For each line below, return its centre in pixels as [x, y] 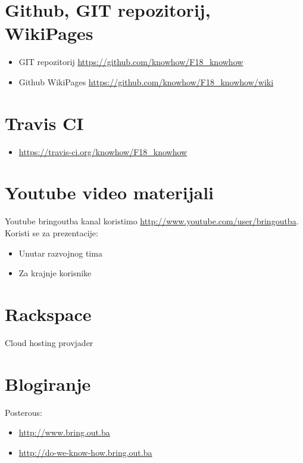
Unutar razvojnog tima [60, 253]
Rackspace [48, 314]
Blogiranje [48, 383]
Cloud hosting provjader [49, 342]
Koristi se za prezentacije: [51, 232]
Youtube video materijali [110, 192]
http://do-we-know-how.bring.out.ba [85, 452]
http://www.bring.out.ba [64, 432]
